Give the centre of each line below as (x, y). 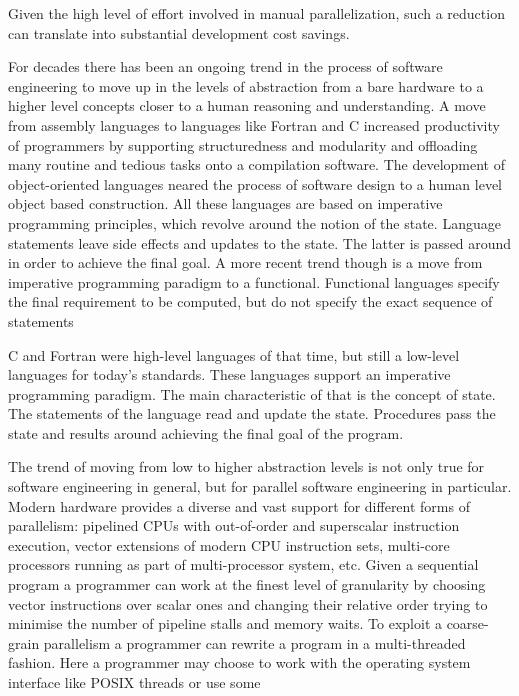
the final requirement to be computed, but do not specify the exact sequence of (250, 301)
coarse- (467, 623)
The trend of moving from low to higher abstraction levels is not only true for (246, 466)
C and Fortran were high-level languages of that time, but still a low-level (234, 354)
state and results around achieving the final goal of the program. (206, 432)
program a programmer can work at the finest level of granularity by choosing (247, 584)
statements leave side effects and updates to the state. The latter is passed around (260, 242)
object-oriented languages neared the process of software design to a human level (255, 183)
